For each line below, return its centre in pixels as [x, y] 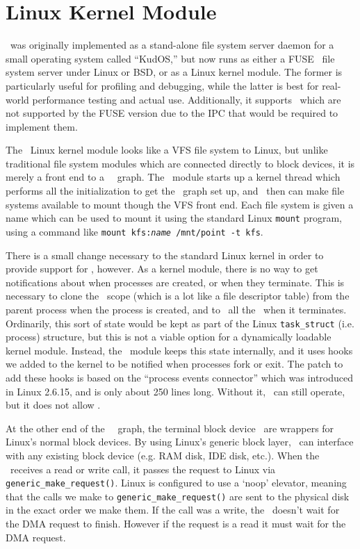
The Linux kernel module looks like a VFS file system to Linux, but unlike [167, 150]
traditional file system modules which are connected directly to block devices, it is [180, 163]
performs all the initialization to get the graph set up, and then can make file [175, 191]
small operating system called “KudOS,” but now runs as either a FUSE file [170, 58]
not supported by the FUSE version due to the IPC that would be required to [172, 113]
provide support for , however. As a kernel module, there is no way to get [162, 269]
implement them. [42, 126]
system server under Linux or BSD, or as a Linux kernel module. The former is [174, 72]
